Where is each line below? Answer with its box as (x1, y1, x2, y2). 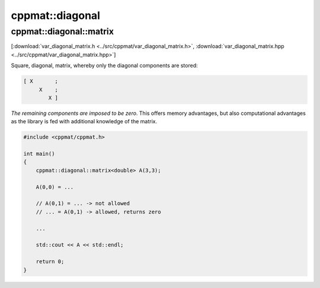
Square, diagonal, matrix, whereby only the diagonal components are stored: (11, 62, 198, 69)
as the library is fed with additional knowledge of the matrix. (11, 118, 157, 125)
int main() (23, 151, 55, 157)
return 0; (36, 258, 65, 265)
